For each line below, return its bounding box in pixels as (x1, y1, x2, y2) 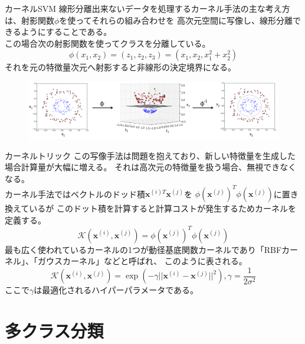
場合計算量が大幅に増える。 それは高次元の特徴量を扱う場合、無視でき (5, 161, 280, 173)
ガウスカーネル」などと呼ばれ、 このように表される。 (37, 255, 247, 267)
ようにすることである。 (21, 25, 112, 38)
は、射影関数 (5, 14, 54, 26)
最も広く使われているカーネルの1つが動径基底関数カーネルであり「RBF (5, 243, 282, 255)
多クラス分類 (5, 319, 104, 343)
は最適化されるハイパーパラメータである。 (34, 284, 199, 296)
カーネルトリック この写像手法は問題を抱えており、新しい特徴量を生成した (5, 149, 296, 161)
